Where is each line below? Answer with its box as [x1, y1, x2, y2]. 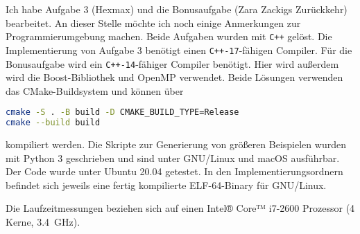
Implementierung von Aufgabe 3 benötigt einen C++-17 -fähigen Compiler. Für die [6, 42, 352, 57]
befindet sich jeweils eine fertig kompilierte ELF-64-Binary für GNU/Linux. [6, 177, 327, 192]
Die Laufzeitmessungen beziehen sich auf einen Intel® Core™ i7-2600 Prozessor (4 [6, 201, 355, 215]
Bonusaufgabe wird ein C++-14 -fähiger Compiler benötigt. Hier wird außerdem [6, 56, 339, 71]
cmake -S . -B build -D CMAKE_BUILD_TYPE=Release [6, 107, 239, 118]
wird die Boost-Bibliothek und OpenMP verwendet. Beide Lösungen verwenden [6, 70, 343, 84]
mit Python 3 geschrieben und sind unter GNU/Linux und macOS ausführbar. [6, 150, 340, 165]
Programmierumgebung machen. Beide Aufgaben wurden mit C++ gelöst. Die [6, 29, 332, 44]
